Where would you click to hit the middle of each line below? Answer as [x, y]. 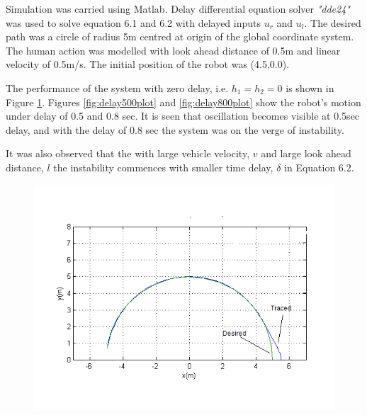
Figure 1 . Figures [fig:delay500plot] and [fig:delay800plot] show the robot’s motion [183, 102]
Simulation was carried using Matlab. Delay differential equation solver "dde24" [178, 8]
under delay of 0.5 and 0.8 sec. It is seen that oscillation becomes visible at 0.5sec [183, 116]
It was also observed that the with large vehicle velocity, [128, 153]
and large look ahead [306, 153]
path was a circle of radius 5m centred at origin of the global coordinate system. [180, 36]
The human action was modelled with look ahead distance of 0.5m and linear [173, 50]
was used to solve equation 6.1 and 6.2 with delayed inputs [134, 22]
